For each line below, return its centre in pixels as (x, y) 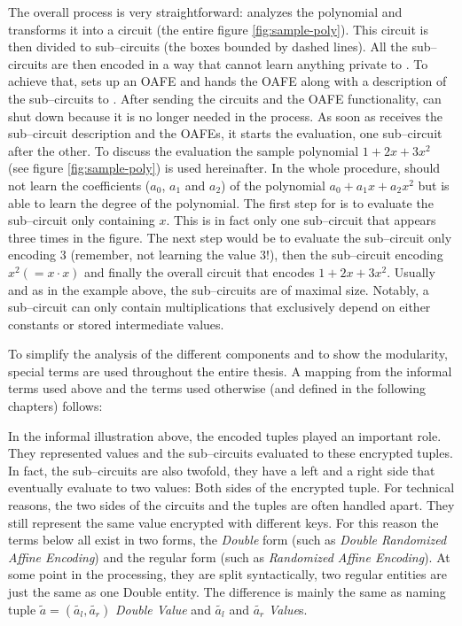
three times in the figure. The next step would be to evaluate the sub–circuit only (230, 237)
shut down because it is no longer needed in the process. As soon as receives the (225, 116)
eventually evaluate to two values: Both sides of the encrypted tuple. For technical (231, 487)
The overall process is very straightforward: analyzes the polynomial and (205, 12)
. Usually (411, 271)
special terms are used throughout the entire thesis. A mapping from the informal (230, 371)
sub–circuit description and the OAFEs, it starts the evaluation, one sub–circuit (225, 133)
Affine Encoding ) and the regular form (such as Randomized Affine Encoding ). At (229, 556)
